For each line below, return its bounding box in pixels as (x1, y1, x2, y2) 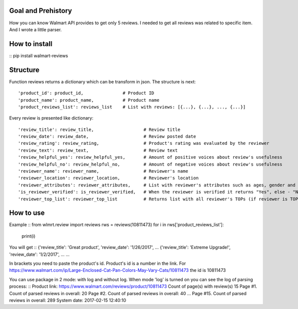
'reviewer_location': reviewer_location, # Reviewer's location (18, 175, 199, 181)
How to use (9, 209, 45, 217)
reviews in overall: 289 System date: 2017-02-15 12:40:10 (9, 298, 126, 303)
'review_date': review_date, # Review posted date (18, 134, 196, 139)
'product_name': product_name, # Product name (18, 97, 160, 103)
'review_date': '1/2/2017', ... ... (9, 251, 70, 257)
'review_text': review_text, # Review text (18, 147, 178, 153)
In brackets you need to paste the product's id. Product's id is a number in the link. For (9, 260, 186, 266)
